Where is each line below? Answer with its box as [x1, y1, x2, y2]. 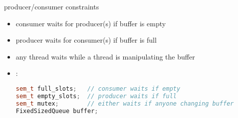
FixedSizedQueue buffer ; [15, 107, 98, 115]
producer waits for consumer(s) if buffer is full [15, 35, 157, 45]
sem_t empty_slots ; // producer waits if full [15, 92, 177, 100]
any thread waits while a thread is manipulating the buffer [15, 51, 195, 61]
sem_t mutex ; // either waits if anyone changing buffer [15, 100, 234, 107]
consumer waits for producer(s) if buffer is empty [15, 18, 166, 28]
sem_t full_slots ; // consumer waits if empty [15, 85, 181, 92]
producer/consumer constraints [4, 1, 99, 11]
